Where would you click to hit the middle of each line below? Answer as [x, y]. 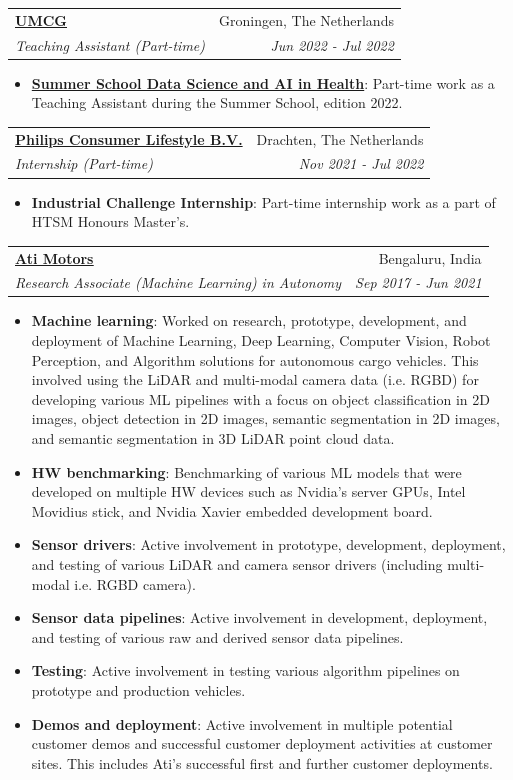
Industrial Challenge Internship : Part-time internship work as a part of [263, 201]
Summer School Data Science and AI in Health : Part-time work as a [263, 82]
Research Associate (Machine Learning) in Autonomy [178, 282]
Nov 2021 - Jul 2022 [361, 163]
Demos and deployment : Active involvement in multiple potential [242, 723]
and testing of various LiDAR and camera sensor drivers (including [237, 563]
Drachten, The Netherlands [340, 138]
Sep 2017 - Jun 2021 [418, 282]
